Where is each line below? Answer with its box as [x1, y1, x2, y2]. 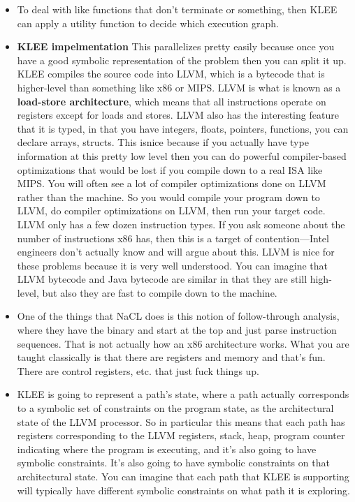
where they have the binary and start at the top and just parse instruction [17, 323, 337, 337]
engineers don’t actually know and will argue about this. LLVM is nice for [17, 244, 335, 259]
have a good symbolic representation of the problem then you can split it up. [17, 52, 347, 67]
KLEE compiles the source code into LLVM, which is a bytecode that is [17, 66, 325, 81]
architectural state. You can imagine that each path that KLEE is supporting [17, 469, 349, 483]
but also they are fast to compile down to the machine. [42, 285, 277, 300]
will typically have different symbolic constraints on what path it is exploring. [17, 482, 350, 497]
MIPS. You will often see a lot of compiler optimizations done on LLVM [17, 176, 326, 191]
